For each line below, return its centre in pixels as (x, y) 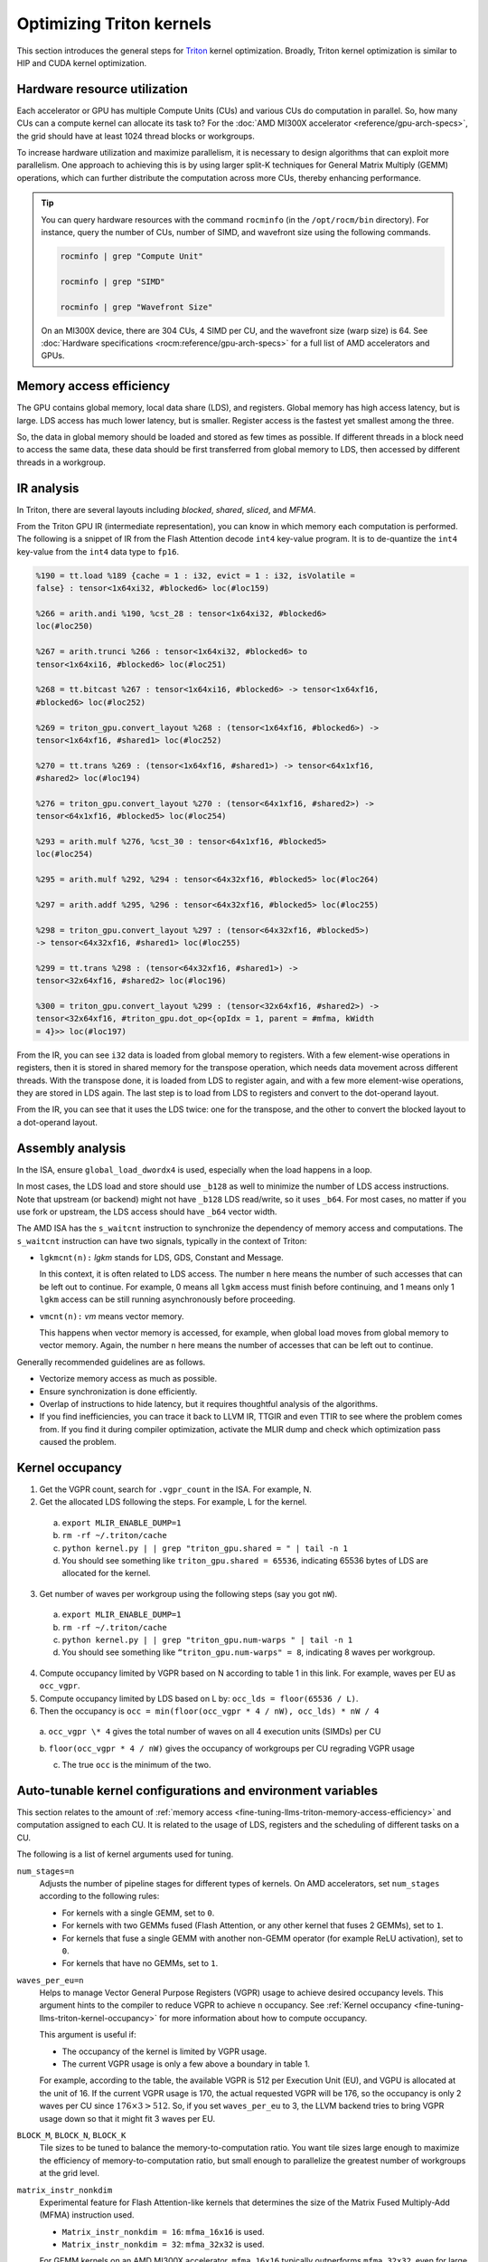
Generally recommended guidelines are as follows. (111, 1362)
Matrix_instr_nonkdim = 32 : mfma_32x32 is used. (164, 2245)
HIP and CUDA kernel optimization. (82, 62)
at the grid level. (69, 2173)
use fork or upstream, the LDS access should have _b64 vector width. (147, 1212)
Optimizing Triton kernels (114, 24)
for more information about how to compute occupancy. (263, 2018)
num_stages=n (46, 1871)
